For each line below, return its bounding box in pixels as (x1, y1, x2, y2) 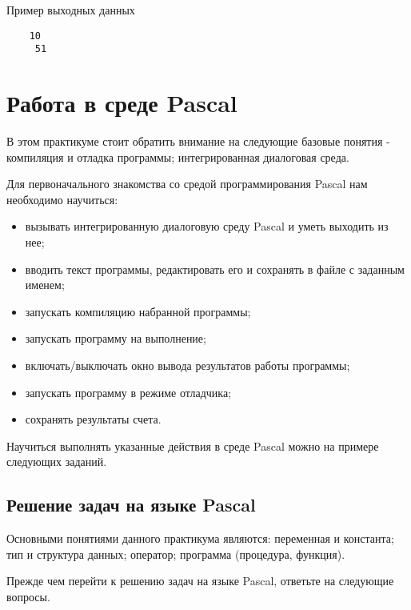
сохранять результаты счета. (25, 411, 162, 427)
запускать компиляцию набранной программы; (25, 303, 251, 319)
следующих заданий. (6, 453, 107, 470)
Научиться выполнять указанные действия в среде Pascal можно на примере (6, 437, 379, 454)
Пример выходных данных (6, 2, 135, 18)
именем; (25, 276, 65, 293)
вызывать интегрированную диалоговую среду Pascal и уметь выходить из (25, 218, 389, 235)
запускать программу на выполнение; (25, 330, 206, 347)
